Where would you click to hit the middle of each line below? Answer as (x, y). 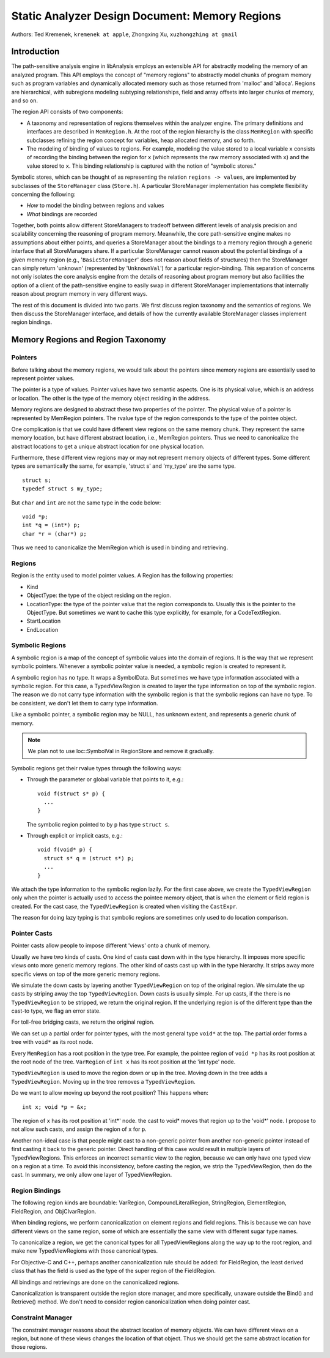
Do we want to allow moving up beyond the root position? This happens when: (110, 1093)
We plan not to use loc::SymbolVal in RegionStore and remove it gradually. (121, 751)
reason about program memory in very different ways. (79, 294)
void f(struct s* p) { (71, 793)
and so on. (25, 100)
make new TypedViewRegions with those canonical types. (85, 1251)
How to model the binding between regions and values (95, 206)
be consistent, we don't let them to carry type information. (85, 703)
